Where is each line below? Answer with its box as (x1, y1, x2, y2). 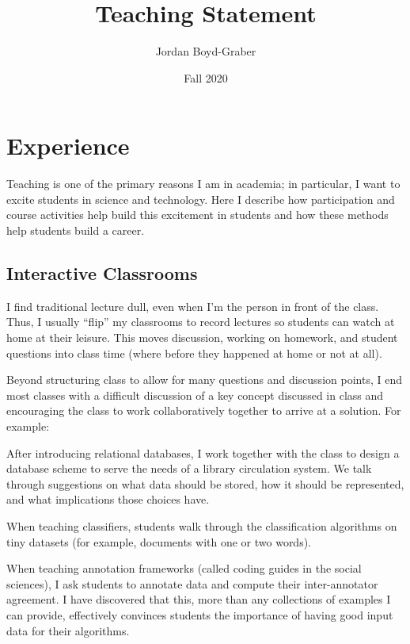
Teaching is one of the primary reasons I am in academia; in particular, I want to (6, 175, 401, 192)
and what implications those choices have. (6, 491, 210, 508)
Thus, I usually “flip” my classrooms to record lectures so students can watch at (6, 313, 395, 330)
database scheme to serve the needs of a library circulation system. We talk (6, 460, 372, 477)
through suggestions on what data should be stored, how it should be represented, (6, 475, 404, 492)
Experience (6, 129, 130, 162)
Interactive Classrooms (6, 261, 198, 286)
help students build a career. (6, 222, 145, 239)
